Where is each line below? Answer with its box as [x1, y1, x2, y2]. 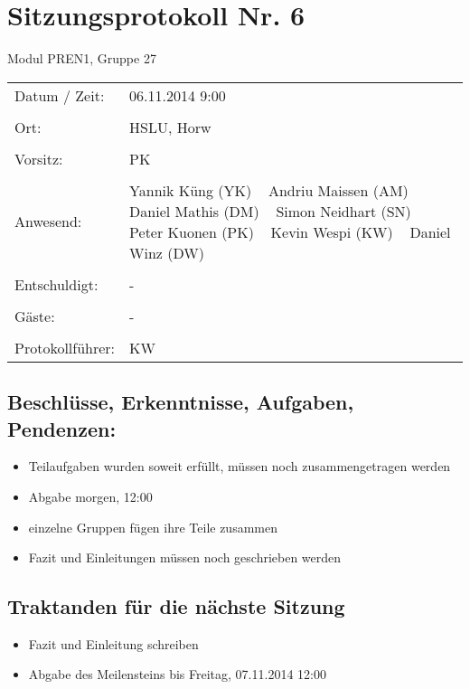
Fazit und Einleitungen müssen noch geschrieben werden [28, 548, 342, 567]
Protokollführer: [14, 336, 116, 358]
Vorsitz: [14, 147, 63, 169]
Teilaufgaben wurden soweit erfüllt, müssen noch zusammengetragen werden [28, 457, 451, 476]
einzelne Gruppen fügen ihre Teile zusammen [28, 517, 277, 536]
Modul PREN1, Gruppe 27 [7, 49, 156, 68]
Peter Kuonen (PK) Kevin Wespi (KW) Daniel [129, 221, 451, 242]
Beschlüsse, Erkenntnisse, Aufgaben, [7, 388, 354, 416]
